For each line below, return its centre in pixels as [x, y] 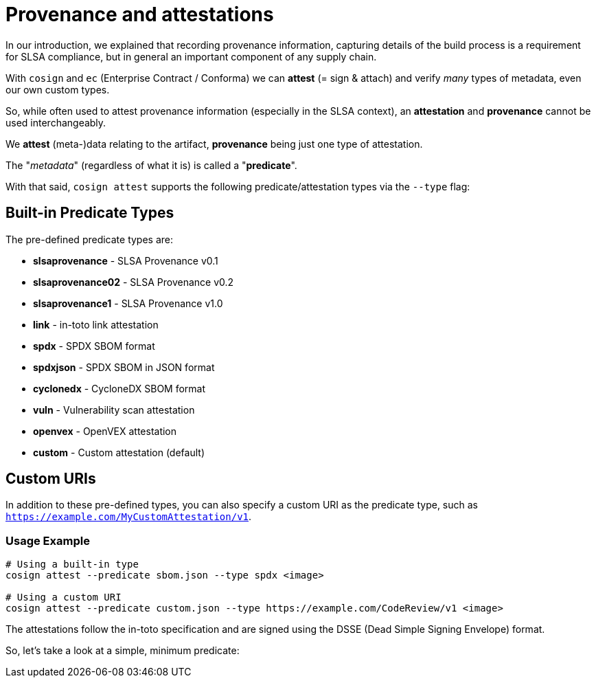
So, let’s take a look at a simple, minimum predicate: [123, 651]
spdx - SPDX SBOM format [94, 346]
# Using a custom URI [64, 597]
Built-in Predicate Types [90, 213]
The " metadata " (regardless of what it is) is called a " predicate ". [151, 165]
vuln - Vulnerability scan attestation [114, 410]
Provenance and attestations [140, 14]
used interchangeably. [56, 122]
